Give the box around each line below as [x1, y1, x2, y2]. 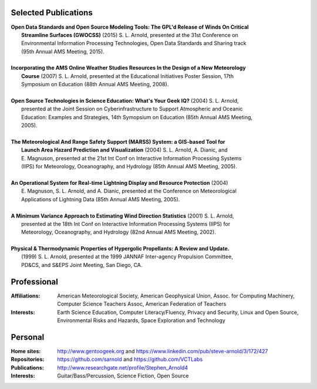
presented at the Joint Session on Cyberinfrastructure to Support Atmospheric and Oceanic [21, 106, 243, 113]
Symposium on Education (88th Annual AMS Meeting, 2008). [21, 81, 169, 88]
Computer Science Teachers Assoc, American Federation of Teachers [57, 300, 227, 307]
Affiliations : [11, 292, 41, 299]
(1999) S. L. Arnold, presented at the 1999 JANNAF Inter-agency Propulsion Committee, [21, 253, 233, 261]
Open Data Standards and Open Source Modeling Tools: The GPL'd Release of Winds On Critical [11, 23, 249, 31]
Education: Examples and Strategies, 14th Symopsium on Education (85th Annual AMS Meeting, [21, 113, 252, 120]
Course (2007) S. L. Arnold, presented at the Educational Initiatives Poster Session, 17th [21, 72, 234, 79]
